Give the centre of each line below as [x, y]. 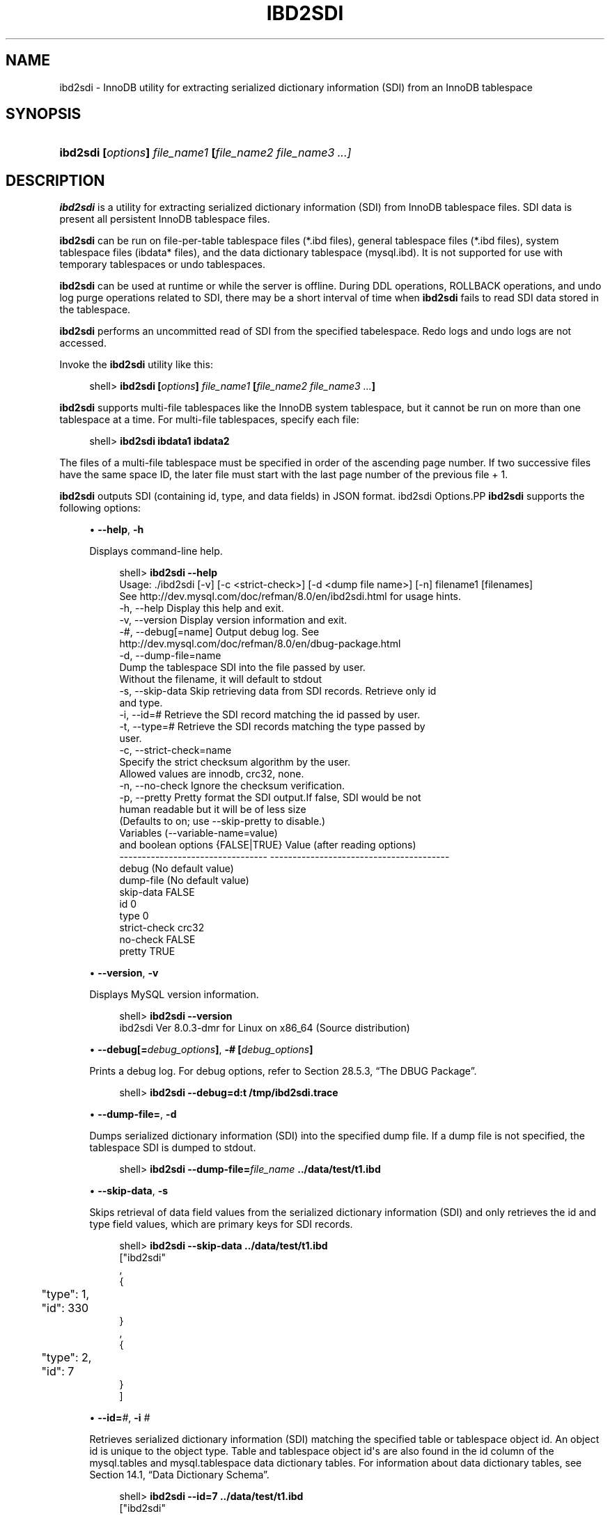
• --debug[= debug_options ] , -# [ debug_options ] [201, 1050]
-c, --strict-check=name [175, 750]
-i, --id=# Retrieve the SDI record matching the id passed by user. [270, 715]
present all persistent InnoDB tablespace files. [165, 219]
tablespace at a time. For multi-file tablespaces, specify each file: [209, 420]
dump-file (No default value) [184, 881]
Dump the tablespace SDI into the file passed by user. [242, 668]
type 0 [134, 916]
